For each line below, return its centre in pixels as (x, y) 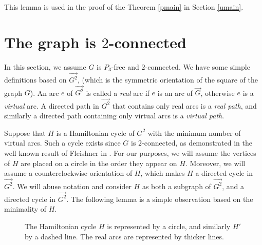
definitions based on (35, 80)
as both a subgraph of (176, 186)
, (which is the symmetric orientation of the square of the (167, 80)
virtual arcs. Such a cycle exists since (62, 143)
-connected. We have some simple (198, 66)
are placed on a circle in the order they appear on (99, 163)
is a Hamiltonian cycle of (95, 132)
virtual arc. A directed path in (52, 105)
